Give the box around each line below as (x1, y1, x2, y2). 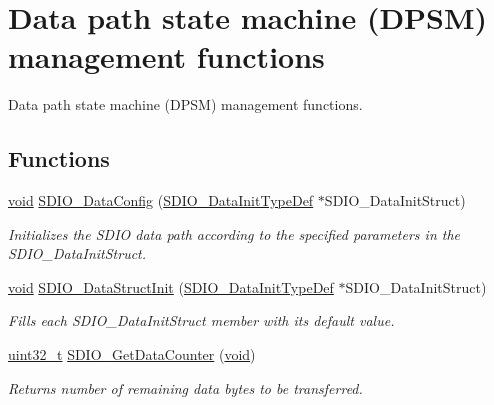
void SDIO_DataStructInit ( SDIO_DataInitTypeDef (8, 276, 334, 297)
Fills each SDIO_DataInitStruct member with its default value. (8, 310, 395, 331)
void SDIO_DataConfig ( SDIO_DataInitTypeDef (8, 190, 314, 211)
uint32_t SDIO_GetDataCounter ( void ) (8, 344, 256, 365)
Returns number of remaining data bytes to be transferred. (8, 377, 363, 398)
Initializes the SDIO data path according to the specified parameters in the (8, 223, 461, 244)
